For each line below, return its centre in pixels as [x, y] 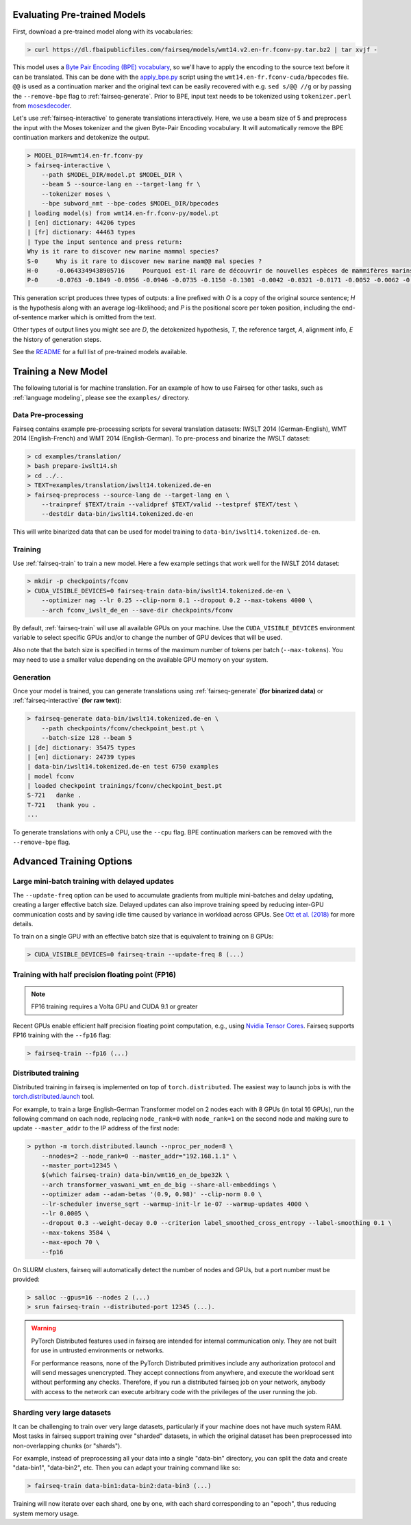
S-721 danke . [54, 795]
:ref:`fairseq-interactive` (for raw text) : [67, 700]
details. [23, 923]
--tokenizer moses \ [76, 194]
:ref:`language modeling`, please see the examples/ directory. [101, 397]
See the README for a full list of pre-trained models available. [100, 352]
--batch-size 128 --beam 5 [87, 738]
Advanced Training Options [73, 861]
